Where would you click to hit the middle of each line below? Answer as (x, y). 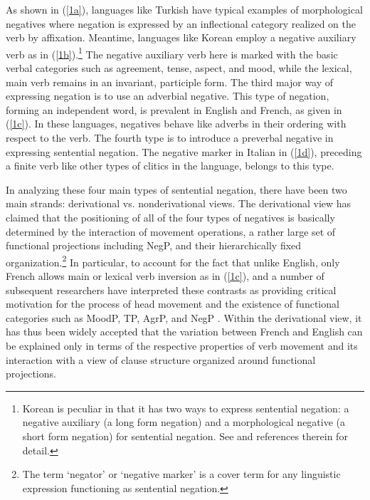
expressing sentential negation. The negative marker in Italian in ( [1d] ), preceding (184, 151)
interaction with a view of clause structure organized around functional (161, 359)
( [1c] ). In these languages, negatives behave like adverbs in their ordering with (176, 124)
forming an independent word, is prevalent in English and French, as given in (174, 109)
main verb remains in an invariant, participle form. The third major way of (170, 82)
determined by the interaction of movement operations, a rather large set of (171, 231)
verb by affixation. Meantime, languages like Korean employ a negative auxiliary (181, 37)
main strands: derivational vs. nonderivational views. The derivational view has (179, 203)
